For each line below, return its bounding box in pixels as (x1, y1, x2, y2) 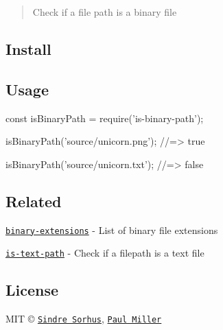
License (5, 279, 59, 300)
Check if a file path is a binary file (32, 5, 177, 19)
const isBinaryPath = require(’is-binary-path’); (5, 110, 204, 125)
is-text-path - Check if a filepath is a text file (5, 246, 204, 260)
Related (5, 190, 62, 211)
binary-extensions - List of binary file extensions (5, 222, 218, 237)
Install (5, 38, 51, 59)
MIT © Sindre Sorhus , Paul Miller (5, 311, 162, 326)
